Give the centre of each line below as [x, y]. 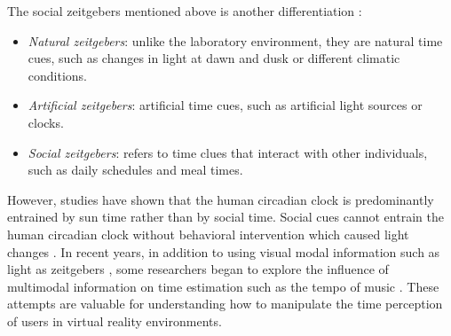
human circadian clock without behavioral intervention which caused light [208, 234]
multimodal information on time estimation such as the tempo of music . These [223, 286]
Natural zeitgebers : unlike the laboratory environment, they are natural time [235, 40]
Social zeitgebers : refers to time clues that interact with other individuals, [228, 152]
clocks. [46, 122]
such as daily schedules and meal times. [135, 170]
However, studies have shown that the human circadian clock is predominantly [221, 199]
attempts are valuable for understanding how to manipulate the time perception [225, 304]
